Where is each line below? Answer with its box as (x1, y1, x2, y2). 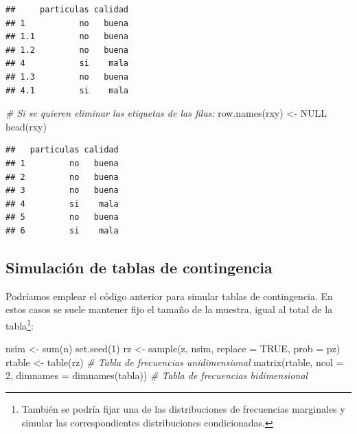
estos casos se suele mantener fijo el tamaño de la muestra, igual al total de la (5, 302, 333, 317)
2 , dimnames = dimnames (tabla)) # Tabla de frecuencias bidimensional (5, 368, 308, 382)
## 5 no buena (5, 212, 119, 222)
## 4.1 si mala (5, 85, 128, 95)
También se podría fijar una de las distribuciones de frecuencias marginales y (21, 401, 345, 415)
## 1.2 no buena (5, 45, 128, 55)
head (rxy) (5, 119, 47, 133)
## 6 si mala (5, 225, 119, 236)
